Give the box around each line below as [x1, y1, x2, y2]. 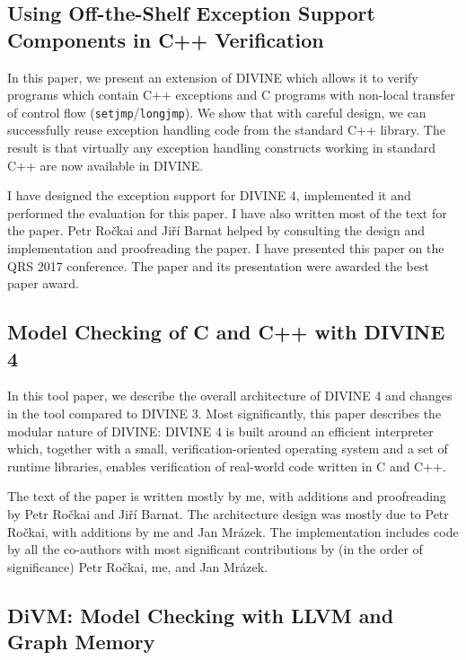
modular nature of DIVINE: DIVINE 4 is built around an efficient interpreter [7, 421, 434, 440]
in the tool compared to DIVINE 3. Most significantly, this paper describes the [7, 403, 442, 422]
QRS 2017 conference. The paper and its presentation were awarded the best [7, 256, 429, 275]
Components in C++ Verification [7, 25, 324, 53]
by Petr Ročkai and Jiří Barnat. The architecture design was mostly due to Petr [7, 504, 449, 523]
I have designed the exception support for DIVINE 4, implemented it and [7, 186, 411, 205]
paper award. [7, 274, 79, 293]
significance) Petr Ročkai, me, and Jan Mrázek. [7, 557, 268, 576]
